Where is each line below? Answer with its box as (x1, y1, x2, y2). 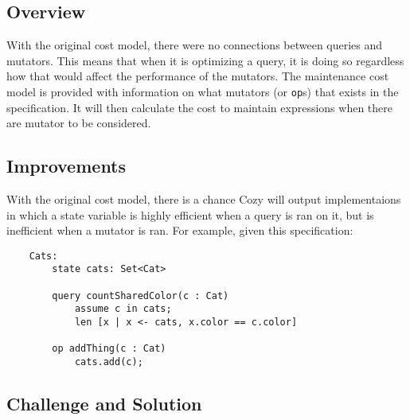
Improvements (6, 154, 127, 178)
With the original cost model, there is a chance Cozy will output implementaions (6, 191, 401, 208)
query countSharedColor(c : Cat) (52, 290, 229, 301)
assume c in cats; (74, 303, 172, 315)
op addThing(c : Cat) (52, 343, 166, 355)
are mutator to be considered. (6, 115, 151, 131)
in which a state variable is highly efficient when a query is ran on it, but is (6, 206, 374, 223)
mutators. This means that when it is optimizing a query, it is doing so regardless (6, 52, 404, 68)
